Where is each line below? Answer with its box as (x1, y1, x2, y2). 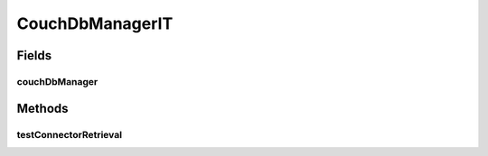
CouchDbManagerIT (16, 14, 174, 33)
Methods (16, 100, 69, 116)
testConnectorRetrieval (16, 128, 122, 141)
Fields (16, 48, 52, 63)
